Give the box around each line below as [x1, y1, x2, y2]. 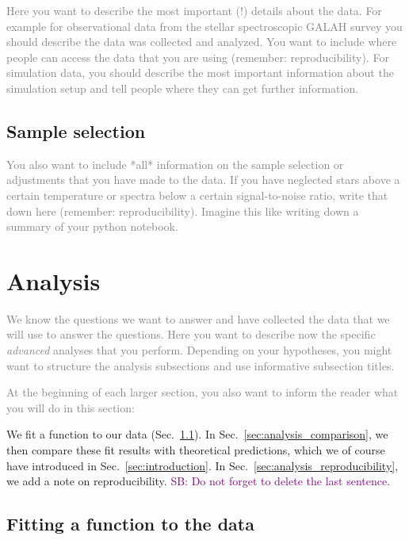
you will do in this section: [6, 399, 135, 416]
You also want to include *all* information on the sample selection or [6, 155, 344, 172]
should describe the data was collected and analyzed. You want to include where [6, 33, 397, 50]
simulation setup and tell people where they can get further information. [6, 79, 359, 96]
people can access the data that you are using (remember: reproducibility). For [6, 48, 389, 65]
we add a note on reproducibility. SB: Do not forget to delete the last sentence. [6, 473, 391, 489]
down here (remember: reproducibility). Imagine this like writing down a [6, 202, 359, 219]
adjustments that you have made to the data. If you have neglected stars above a [6, 171, 400, 188]
